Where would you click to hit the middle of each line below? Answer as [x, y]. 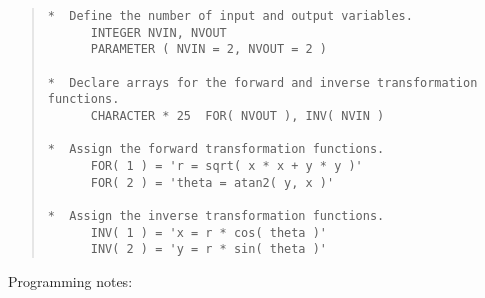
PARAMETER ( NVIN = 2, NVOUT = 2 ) [208, 49]
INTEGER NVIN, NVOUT [158, 32]
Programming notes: [70, 280]
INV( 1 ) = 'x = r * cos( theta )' [208, 232]
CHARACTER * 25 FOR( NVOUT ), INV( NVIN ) [237, 115]
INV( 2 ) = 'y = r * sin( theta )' [208, 249]
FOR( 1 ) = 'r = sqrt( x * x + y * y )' [226, 165]
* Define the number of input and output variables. [230, 16]
